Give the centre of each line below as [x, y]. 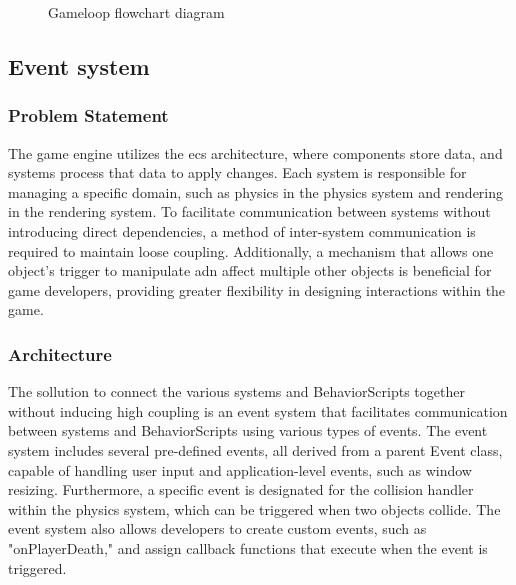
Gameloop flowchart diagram [136, 12]
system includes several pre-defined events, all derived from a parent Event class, [255, 449]
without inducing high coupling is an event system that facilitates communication [258, 410]
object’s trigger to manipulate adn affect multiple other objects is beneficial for [250, 270]
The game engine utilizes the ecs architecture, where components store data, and [255, 152]
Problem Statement [88, 115]
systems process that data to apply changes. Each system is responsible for [237, 172]
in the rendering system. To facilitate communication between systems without [249, 211]
